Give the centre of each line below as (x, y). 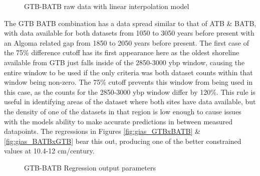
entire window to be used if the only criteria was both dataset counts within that (128, 72)
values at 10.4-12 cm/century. (49, 151)
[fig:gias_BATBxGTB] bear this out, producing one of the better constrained (123, 141)
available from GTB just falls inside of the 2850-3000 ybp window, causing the (124, 62)
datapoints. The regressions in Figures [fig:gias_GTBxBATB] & (102, 131)
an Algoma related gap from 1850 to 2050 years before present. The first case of (126, 42)
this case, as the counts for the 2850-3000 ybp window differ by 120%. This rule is (130, 92)
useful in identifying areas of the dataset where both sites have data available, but (130, 102)
